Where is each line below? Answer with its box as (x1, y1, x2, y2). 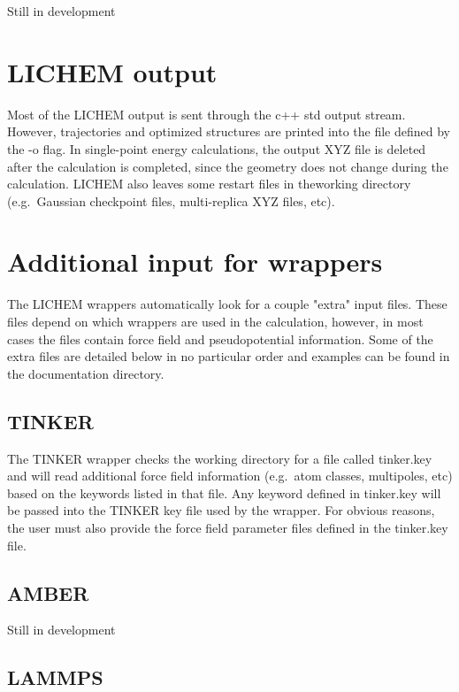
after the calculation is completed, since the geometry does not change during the (7, 157, 448, 175)
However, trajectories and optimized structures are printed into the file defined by (7, 122, 451, 141)
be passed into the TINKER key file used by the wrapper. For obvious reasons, (7, 501, 435, 519)
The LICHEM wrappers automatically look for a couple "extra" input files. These (7, 295, 448, 313)
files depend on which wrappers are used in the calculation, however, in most (7, 312, 424, 330)
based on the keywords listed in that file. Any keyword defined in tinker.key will (7, 483, 441, 502)
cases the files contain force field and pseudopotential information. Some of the (7, 329, 433, 348)
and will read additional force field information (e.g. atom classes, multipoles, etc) (7, 466, 453, 485)
